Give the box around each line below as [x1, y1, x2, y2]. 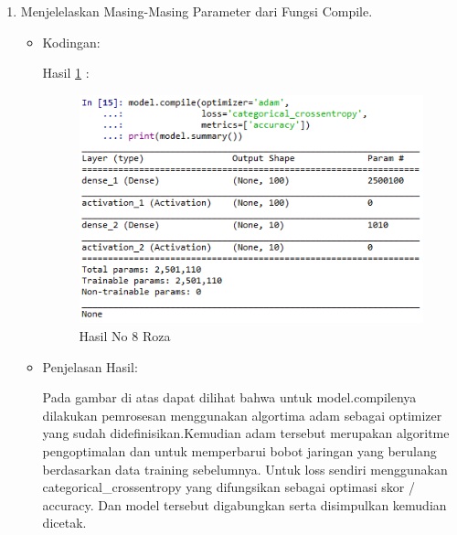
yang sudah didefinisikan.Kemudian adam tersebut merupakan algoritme [42, 423, 450, 443]
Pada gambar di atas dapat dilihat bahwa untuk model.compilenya [42, 388, 417, 407]
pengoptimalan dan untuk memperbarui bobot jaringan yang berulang [42, 441, 437, 460]
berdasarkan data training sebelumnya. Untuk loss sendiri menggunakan [42, 459, 448, 478]
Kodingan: [42, 32, 101, 51]
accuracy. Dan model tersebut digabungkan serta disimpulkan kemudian [42, 495, 447, 514]
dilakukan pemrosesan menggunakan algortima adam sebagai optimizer [42, 405, 442, 424]
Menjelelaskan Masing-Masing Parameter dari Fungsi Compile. [20, 2, 373, 20]
